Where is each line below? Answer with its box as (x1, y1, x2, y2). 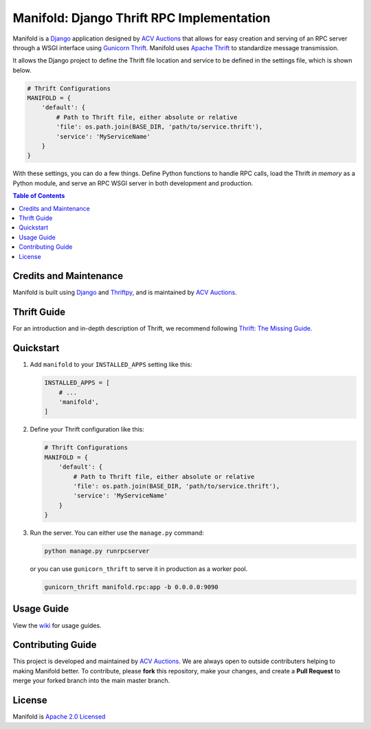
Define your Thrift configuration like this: (30, 425, 144, 434)
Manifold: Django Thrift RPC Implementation (12, 10, 271, 25)
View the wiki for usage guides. (12, 621, 102, 629)
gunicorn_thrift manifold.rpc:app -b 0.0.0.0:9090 (44, 583, 219, 591)
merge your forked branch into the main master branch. (12, 677, 170, 685)
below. (12, 66, 32, 74)
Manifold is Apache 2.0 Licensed (12, 713, 106, 721)
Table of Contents (12, 192, 65, 200)
